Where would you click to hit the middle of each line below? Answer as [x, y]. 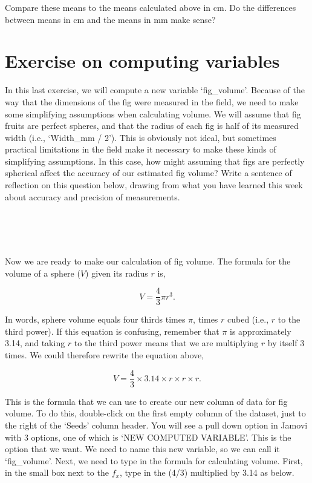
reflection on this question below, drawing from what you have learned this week [154, 185]
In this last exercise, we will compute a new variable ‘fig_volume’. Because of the [155, 90]
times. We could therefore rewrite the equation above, [105, 355]
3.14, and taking [35, 343]
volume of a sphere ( [43, 273]
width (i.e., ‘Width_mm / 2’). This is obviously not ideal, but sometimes [141, 137]
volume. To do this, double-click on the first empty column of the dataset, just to [155, 413]
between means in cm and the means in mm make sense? [110, 19]
